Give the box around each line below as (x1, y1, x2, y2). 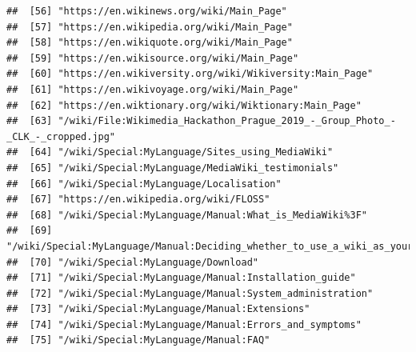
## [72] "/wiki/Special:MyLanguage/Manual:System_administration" (6, 287, 374, 299)
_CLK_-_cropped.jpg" (6, 130, 116, 142)
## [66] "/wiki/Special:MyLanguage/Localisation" (6, 178, 282, 190)
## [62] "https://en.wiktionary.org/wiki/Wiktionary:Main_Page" (6, 99, 362, 111)
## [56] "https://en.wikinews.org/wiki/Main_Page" (6, 6, 287, 17)
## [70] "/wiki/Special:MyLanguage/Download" (6, 256, 258, 268)
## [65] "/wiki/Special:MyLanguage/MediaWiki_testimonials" (6, 162, 339, 174)
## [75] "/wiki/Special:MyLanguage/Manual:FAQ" (6, 334, 270, 346)
